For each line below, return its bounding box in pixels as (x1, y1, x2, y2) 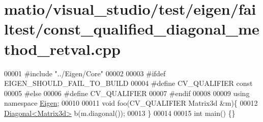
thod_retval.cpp (4, 38, 121, 59)
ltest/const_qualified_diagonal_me (4, 18, 259, 39)
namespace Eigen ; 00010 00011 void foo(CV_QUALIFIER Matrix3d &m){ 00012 (4, 98, 258, 108)
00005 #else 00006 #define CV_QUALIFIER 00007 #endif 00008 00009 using (4, 87, 250, 98)
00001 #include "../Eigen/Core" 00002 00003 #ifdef (4, 68, 166, 78)
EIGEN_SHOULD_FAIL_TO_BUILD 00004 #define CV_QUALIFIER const (4, 78, 253, 88)
